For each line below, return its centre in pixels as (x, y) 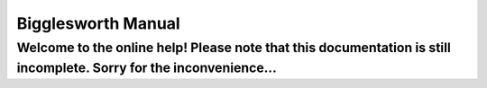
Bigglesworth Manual (98, 23)
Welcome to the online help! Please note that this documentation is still (234, 48)
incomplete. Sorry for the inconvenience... (147, 68)
